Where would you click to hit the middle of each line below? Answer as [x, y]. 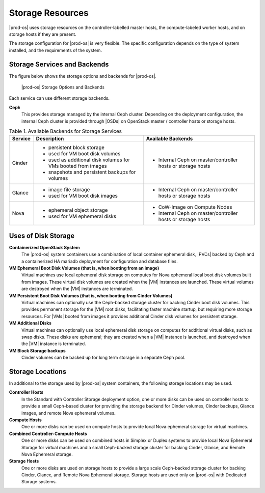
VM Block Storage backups [37, 350]
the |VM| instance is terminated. [54, 344]
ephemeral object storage [78, 210]
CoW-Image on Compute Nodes [195, 207]
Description [50, 139]
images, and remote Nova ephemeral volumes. [68, 413]
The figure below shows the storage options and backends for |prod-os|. [83, 76]
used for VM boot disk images [83, 196]
